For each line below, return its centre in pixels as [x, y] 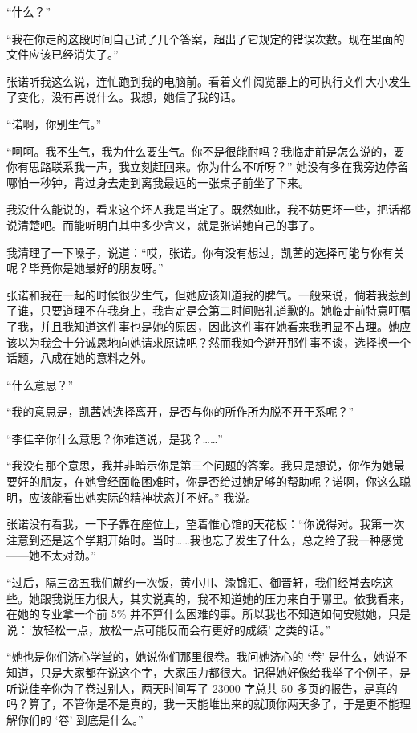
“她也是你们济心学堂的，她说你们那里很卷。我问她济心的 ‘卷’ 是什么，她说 [201, 656]
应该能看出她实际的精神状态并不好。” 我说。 [143, 497]
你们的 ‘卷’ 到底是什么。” [80, 719]
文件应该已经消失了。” [63, 54]
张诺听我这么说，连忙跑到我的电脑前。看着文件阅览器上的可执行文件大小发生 [208, 81]
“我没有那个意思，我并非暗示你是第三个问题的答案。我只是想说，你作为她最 [206, 465]
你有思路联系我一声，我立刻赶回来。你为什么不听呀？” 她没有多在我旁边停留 [208, 167]
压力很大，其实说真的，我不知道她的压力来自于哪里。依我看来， [242, 598]
